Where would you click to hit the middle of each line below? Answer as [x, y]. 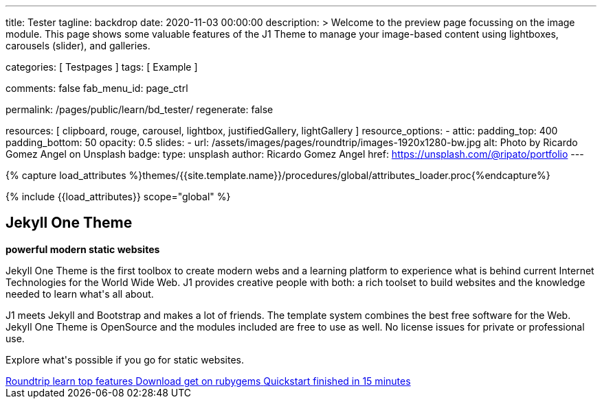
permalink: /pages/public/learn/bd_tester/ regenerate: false [140, 109]
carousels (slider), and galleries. [78, 46]
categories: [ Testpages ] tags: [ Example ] [102, 67]
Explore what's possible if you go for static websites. [125, 359]
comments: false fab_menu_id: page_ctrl [97, 88]
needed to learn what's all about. [80, 294]
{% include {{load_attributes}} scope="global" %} [118, 197]
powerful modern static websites [83, 249]
